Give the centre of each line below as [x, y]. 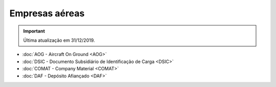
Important [34, 31]
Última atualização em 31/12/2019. [59, 40]
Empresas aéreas [47, 13]
